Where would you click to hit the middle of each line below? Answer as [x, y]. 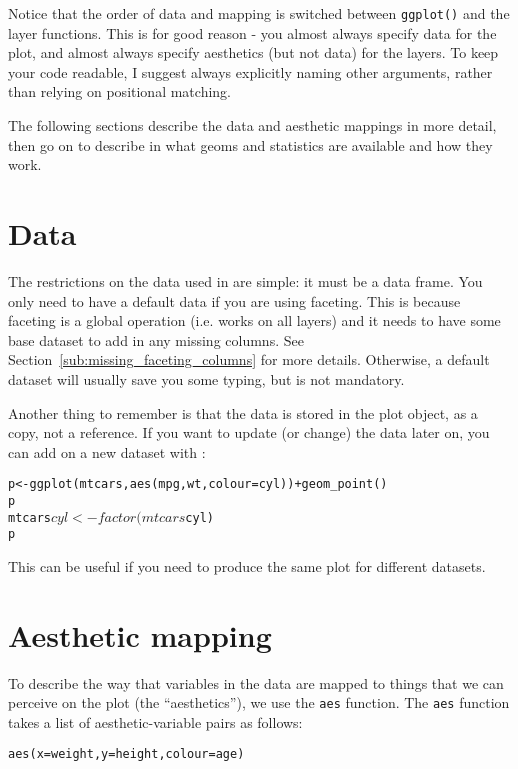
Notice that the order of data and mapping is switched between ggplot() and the [259, 13]
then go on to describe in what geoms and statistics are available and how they [250, 144]
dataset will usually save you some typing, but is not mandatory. [206, 378]
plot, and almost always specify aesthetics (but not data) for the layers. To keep [253, 52]
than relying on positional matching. [119, 91]
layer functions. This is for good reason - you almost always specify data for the [252, 32]
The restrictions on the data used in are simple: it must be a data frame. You [245, 280]
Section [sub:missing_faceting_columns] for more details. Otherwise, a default [249, 359]
